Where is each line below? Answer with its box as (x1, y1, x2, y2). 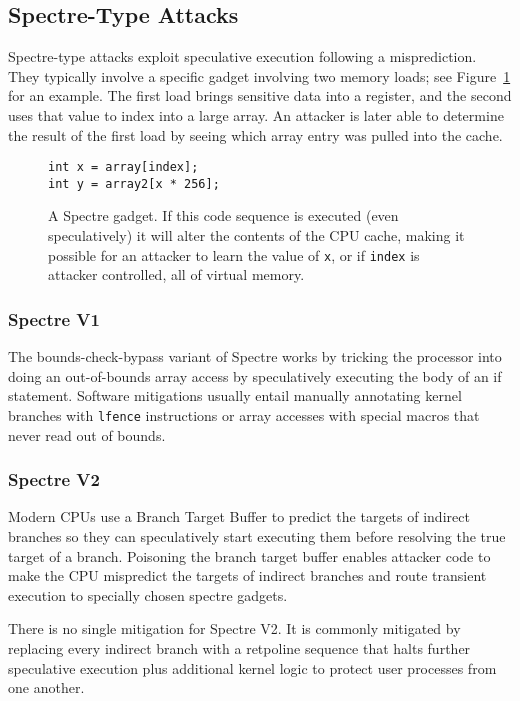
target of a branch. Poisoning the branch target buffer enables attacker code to (8, 545, 491, 566)
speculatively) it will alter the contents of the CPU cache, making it (48, 225, 465, 246)
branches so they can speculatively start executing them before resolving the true (8, 525, 506, 546)
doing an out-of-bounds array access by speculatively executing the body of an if (8, 365, 502, 386)
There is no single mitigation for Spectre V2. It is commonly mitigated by (8, 618, 461, 639)
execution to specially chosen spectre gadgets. (8, 584, 288, 605)
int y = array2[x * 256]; (48, 176, 220, 191)
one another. (8, 677, 85, 698)
